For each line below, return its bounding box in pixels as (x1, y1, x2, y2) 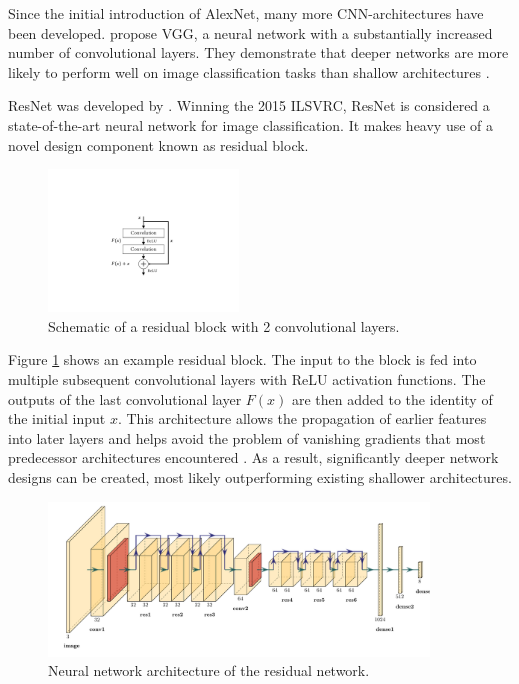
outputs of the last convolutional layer (8, 388, 242, 409)
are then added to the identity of (291, 388, 493, 409)
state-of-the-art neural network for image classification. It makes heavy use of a (8, 114, 494, 135)
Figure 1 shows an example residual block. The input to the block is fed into (8, 349, 477, 370)
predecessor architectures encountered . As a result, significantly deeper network (8, 447, 499, 468)
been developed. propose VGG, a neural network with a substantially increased (8, 22, 493, 43)
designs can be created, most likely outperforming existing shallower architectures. (8, 467, 512, 487)
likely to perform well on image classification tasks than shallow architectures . (8, 61, 490, 82)
